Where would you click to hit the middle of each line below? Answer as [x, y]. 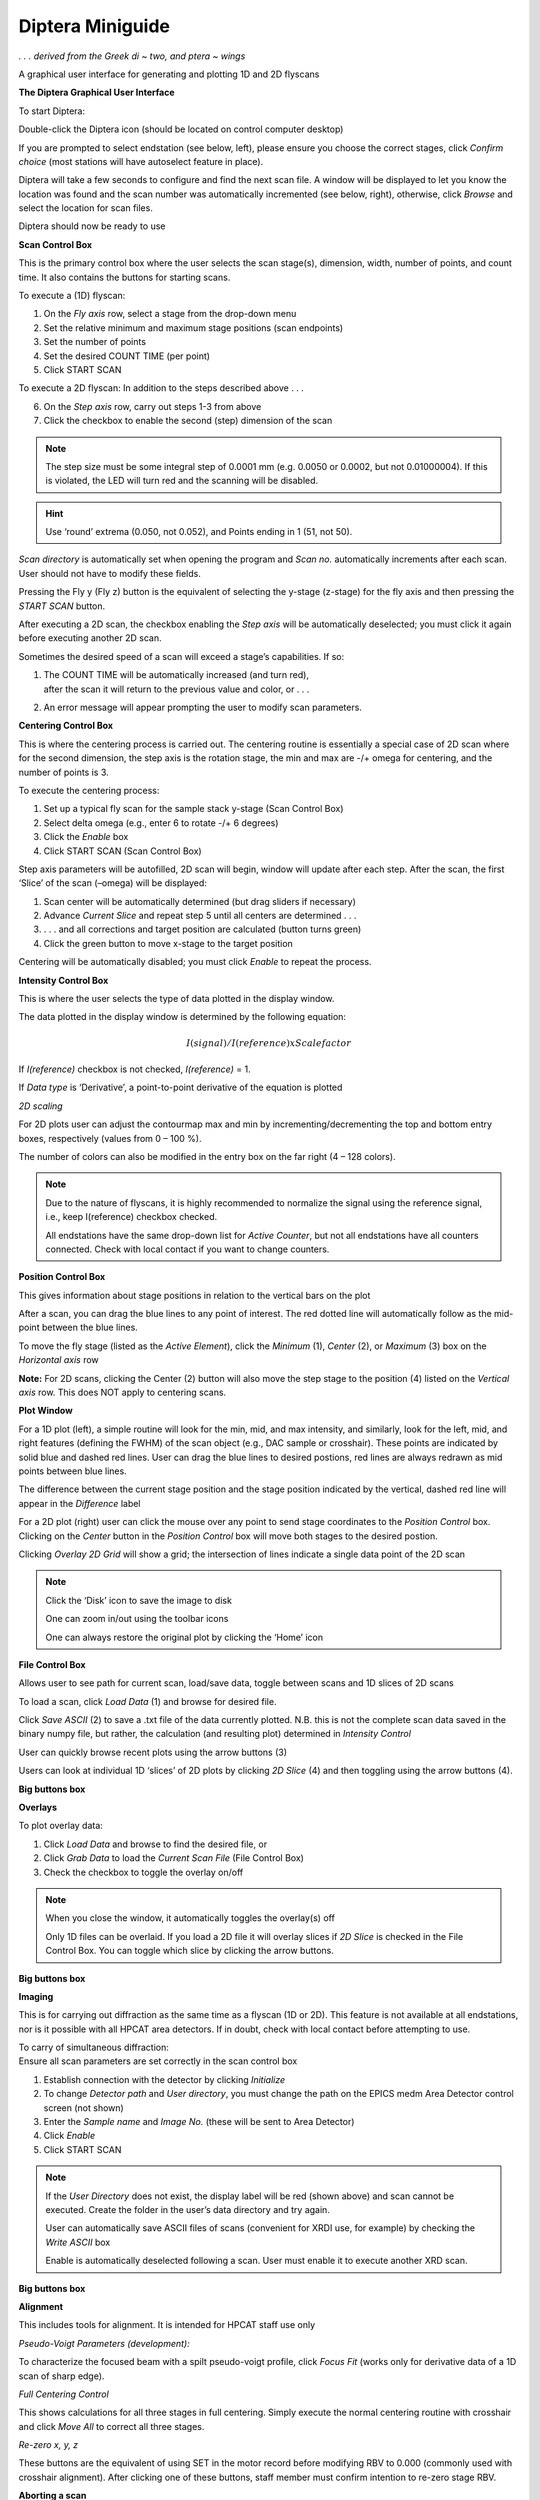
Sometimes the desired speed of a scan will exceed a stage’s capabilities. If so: [181, 656]
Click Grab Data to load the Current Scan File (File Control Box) [174, 1858]
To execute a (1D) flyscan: [72, 296]
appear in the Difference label [79, 1503]
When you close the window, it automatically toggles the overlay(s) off [190, 1918]
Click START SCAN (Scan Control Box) [122, 851]
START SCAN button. [62, 606]
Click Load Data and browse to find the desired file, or [155, 1844]
